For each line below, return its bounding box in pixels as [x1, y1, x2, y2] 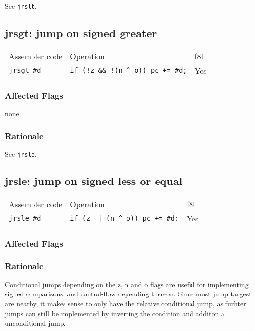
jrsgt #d [9, 66, 41, 74]
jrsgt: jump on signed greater [5, 25, 157, 40]
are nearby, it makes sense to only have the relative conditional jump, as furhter [5, 298, 246, 308]
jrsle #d [9, 214, 41, 222]
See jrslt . [5, 1, 37, 11]
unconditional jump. [5, 318, 66, 328]
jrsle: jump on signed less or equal [5, 173, 183, 188]
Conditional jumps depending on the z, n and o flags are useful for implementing [5, 279, 249, 289]
